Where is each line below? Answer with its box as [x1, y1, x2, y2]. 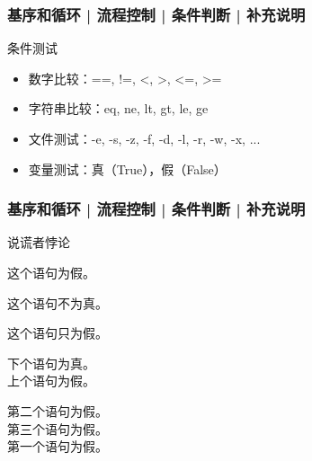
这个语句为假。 [7, 263, 95, 281]
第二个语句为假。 [7, 401, 108, 420]
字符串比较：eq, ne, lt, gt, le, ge [28, 99, 209, 118]
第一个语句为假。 [7, 437, 108, 456]
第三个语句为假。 [7, 419, 108, 438]
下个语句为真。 [7, 353, 95, 372]
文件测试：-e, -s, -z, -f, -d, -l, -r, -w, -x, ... [28, 129, 261, 147]
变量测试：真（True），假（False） [28, 159, 227, 178]
